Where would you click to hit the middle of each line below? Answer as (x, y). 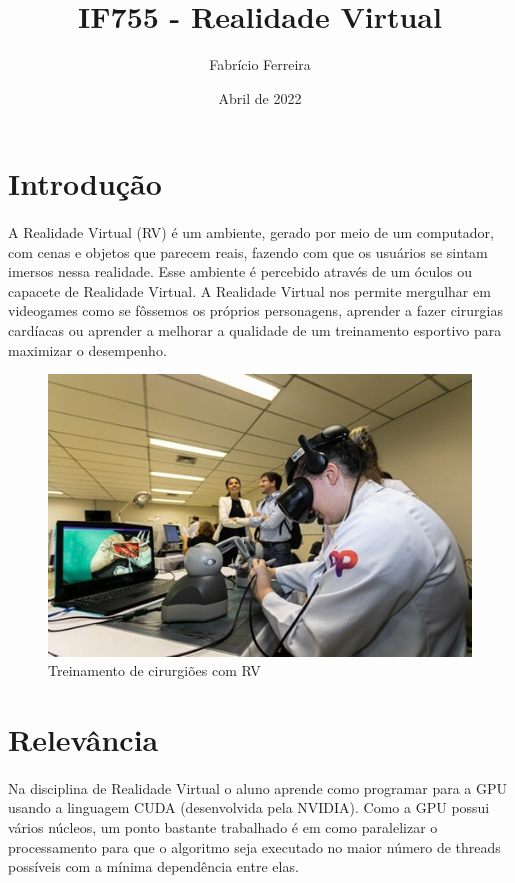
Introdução (85, 183)
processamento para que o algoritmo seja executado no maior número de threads (254, 846)
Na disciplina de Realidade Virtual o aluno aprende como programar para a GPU (257, 787)
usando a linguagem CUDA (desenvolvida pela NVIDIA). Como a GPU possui (249, 807)
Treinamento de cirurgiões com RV (154, 670)
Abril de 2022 (260, 97)
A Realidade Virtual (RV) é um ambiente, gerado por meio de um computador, (251, 232)
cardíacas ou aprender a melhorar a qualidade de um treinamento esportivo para (255, 330)
